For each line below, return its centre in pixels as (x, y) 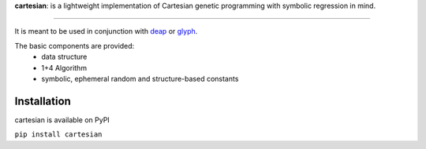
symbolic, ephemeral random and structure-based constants (140, 78)
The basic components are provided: (75, 45)
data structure (64, 57)
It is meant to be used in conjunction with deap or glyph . (106, 31)
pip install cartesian (58, 134)
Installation (43, 101)
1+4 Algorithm (64, 67)
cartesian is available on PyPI (62, 120)
